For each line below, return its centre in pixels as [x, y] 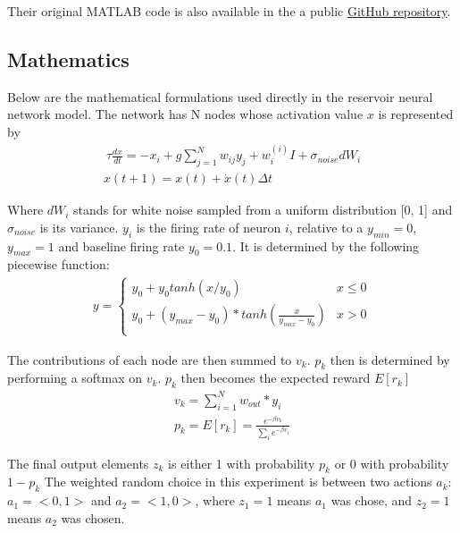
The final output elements [78, 463]
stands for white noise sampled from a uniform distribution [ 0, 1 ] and [263, 210]
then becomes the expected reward [276, 378]
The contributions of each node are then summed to [150, 359]
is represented [416, 114]
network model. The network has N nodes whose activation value [185, 114]
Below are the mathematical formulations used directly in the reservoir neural [220, 96]
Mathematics [68, 59]
